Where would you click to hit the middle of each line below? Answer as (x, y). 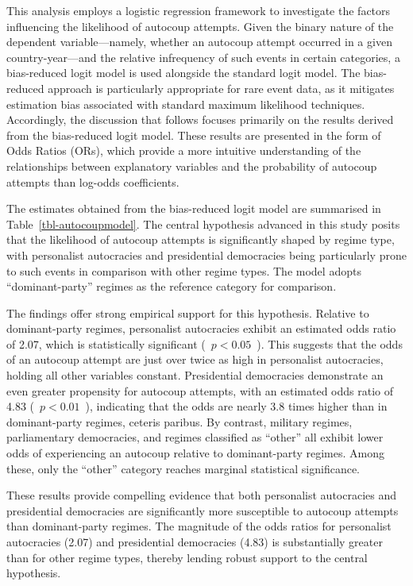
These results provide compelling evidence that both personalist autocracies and (202, 495)
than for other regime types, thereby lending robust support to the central (187, 557)
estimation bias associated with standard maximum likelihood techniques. (186, 104)
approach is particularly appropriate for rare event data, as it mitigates (221, 88)
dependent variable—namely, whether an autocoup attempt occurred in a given (199, 42)
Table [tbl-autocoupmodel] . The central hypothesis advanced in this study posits (203, 224)
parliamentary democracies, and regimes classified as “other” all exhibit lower (195, 437)
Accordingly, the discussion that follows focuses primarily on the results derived (200, 120)
